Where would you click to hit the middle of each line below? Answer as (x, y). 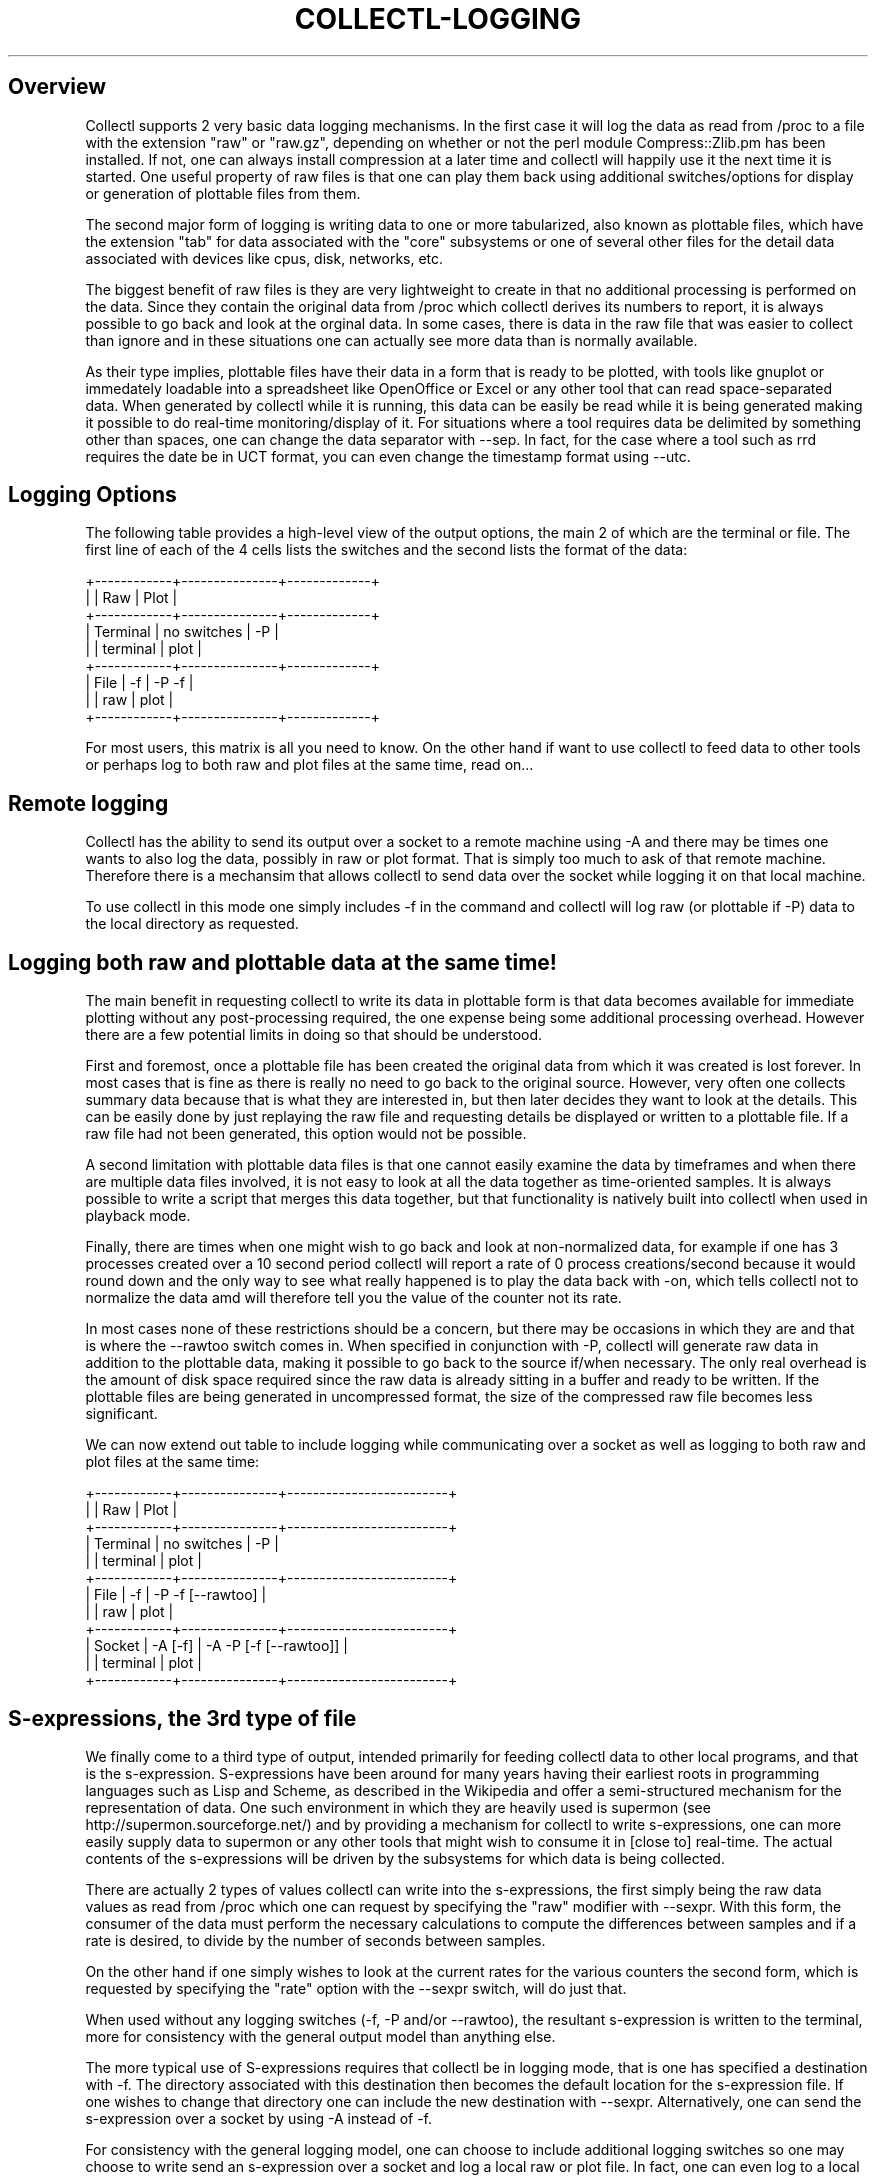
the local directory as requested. (192, 924)
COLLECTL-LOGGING (438, 19)
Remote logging (88, 803)
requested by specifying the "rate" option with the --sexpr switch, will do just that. (356, 1988)
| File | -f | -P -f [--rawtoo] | (176, 1595)
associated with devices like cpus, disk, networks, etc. (264, 258)
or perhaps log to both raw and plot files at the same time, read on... (309, 765)
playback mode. (138, 1216)
